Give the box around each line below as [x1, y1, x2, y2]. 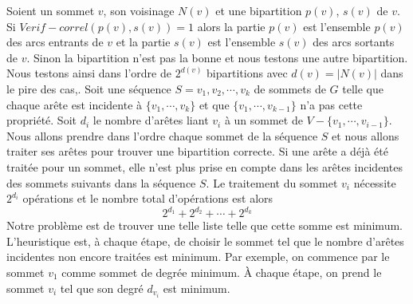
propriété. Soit [6, 112, 77, 128]
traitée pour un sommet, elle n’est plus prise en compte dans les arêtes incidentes [6, 158, 403, 175]
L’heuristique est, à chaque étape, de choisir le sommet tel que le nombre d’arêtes [6, 232, 404, 249]
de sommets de [254, 80, 326, 97]
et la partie [116, 34, 171, 50]
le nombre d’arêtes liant [92, 112, 209, 128]
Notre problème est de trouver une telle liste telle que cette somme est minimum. [6, 217, 403, 234]
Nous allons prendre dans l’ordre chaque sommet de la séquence [6, 127, 318, 144]
